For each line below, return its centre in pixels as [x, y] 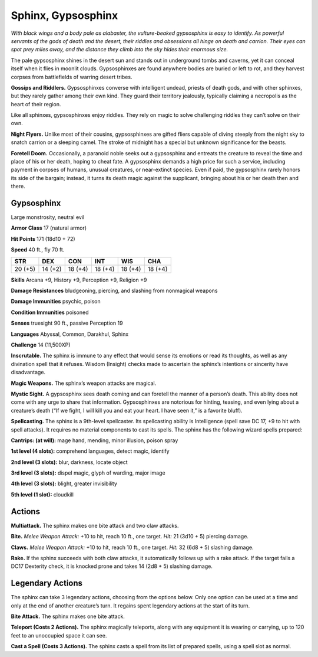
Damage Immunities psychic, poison [56, 302]
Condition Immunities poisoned [50, 312]
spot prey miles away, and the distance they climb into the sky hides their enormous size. [120, 50]
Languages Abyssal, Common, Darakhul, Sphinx [70, 334]
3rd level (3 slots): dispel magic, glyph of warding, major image [88, 473]
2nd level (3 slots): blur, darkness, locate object [69, 462]
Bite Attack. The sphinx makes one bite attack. [68, 616]
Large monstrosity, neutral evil [48, 217]
